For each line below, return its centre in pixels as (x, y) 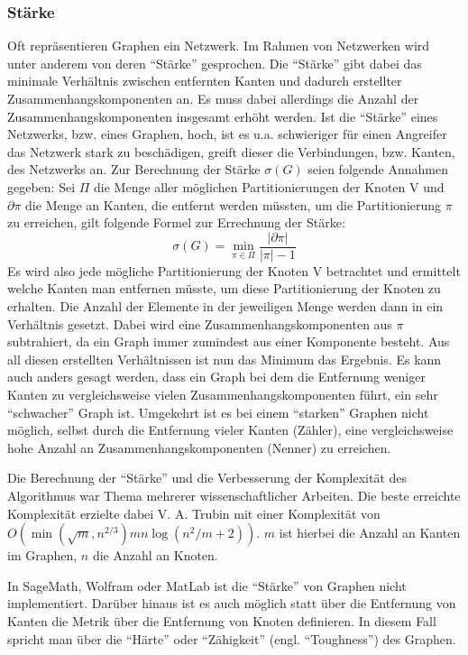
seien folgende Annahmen (378, 169)
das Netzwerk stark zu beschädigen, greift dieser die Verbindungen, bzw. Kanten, (231, 151)
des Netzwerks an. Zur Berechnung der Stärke (134, 169)
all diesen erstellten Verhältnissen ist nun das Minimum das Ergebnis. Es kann (225, 359)
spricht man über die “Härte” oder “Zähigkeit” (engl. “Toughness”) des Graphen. (232, 638)
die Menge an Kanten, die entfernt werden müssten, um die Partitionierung (234, 204)
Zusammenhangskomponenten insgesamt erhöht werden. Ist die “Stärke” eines (223, 116)
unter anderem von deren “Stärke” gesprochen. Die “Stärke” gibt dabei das (215, 63)
